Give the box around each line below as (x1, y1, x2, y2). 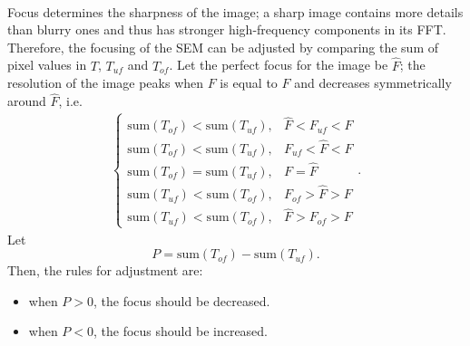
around (7, 91, 46, 111)
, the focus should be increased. (93, 322, 269, 341)
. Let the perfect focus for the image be (169, 55, 388, 74)
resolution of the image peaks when (7, 73, 204, 92)
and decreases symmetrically (294, 73, 452, 92)
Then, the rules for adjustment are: (7, 261, 203, 280)
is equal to (220, 73, 278, 92)
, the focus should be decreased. (93, 291, 270, 310)
